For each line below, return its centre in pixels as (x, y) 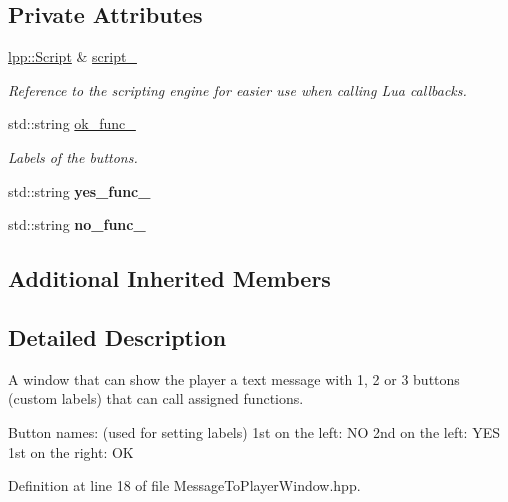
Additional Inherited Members (169, 278)
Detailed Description (117, 336)
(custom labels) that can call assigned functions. (156, 398)
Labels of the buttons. (73, 156)
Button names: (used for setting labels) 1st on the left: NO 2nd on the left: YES (254, 431)
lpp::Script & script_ (72, 56)
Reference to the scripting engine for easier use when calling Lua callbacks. (237, 89)
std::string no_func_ (77, 224)
